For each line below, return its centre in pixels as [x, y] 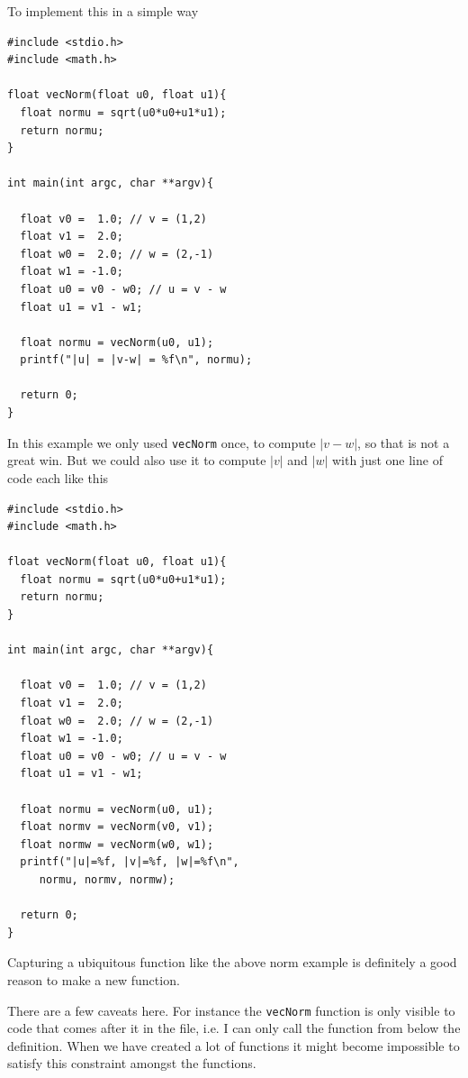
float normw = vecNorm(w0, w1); [117, 844]
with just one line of [387, 460]
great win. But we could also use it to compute [137, 460]
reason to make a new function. [94, 979]
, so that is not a [404, 442]
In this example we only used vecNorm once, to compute [162, 442]
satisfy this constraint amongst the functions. [132, 1063]
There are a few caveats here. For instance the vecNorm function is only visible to [231, 1010]
